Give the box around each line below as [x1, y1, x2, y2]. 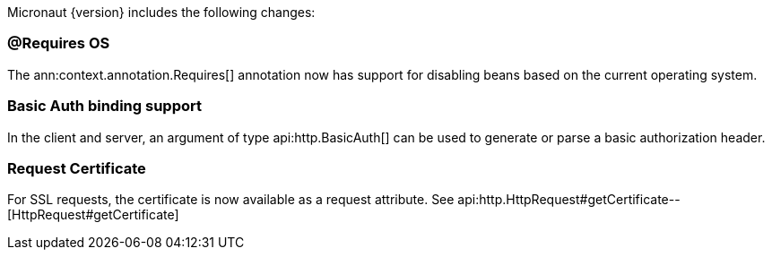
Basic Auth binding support [7, 97, 202, 116]
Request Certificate [7, 158, 146, 177]
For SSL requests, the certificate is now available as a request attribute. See [7, 192, 455, 208]
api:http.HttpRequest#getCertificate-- [457, 192, 681, 208]
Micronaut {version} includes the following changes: [7, 4, 316, 20]
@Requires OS [7, 34, 110, 53]
